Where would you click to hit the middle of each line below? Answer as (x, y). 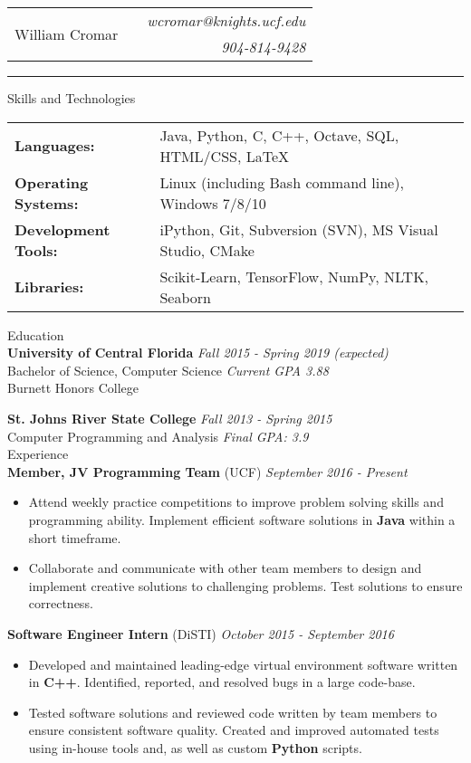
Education (36, 334)
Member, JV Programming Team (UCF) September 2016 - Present (207, 471)
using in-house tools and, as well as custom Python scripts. (195, 747)
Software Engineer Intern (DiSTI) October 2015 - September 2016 (201, 633)
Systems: (47, 203)
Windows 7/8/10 (213, 203)
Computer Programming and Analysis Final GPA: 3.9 (158, 436)
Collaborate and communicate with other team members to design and (225, 568)
